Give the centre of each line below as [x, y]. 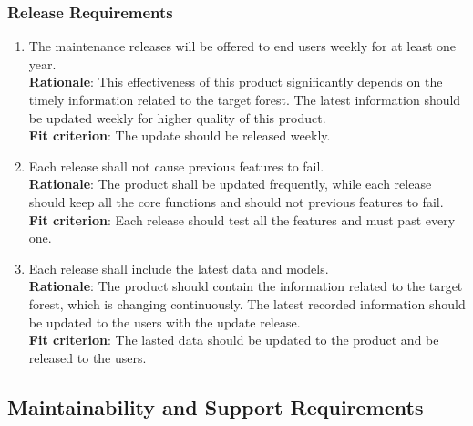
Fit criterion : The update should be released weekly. [180, 135]
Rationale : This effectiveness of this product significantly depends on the [236, 82]
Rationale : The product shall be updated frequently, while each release [230, 184]
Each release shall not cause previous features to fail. [176, 166]
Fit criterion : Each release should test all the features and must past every [242, 219]
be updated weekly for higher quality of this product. [177, 117]
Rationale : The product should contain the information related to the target [246, 286]
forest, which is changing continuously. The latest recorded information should [247, 303]
